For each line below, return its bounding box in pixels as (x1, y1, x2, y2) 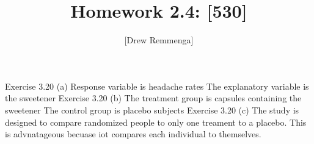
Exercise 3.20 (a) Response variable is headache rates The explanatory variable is (5, 79, 309, 92)
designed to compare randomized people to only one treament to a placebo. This (5, 115, 307, 128)
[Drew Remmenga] (124, 34, 194, 46)
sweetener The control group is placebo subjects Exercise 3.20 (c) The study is (5, 103, 299, 116)
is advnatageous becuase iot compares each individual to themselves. (5, 128, 261, 140)
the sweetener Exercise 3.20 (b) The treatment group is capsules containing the (5, 92, 302, 104)
